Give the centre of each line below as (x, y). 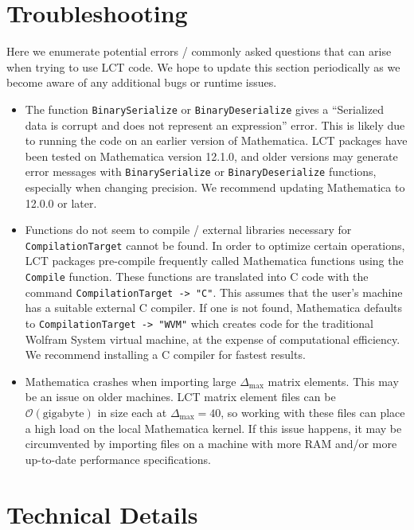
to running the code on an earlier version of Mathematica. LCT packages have (216, 140)
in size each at (132, 412)
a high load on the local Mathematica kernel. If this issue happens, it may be (213, 428)
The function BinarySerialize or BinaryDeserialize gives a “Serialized (204, 109)
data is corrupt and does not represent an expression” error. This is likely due (215, 125)
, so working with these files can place (313, 412)
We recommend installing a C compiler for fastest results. (165, 355)
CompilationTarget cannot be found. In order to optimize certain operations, (215, 245)
